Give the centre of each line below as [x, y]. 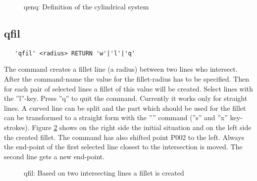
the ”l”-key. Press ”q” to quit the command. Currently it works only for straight [126, 98]
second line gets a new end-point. [54, 156]
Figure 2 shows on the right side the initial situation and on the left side [142, 127]
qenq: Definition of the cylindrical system [86, 6]
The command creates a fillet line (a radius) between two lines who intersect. [121, 69]
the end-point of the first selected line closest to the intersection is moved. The [123, 147]
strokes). [17, 127]
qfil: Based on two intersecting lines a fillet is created [104, 173]
